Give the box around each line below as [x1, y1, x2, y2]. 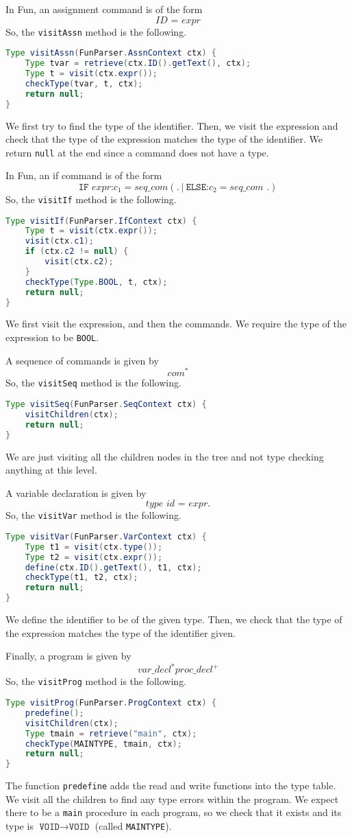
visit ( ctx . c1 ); [25, 236, 94, 246]
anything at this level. [5, 463, 97, 477]
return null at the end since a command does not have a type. [5, 145, 269, 159]
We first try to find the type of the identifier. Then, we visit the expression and [5, 118, 338, 132]
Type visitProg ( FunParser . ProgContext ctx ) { [5, 698, 216, 708]
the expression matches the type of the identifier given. [5, 625, 236, 640]
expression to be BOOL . [5, 330, 99, 345]
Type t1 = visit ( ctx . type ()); [25, 542, 163, 552]
